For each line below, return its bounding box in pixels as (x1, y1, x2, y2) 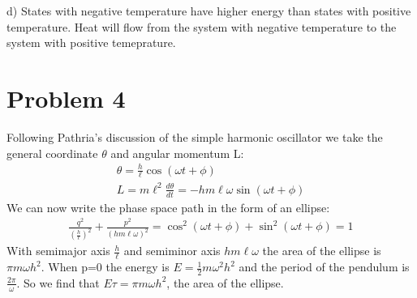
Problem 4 (6, 81, 126, 114)
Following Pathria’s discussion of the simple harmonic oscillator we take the (6, 128, 383, 145)
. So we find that (16, 274, 100, 291)
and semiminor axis (123, 242, 221, 259)
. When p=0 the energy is (41, 258, 170, 275)
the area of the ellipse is (262, 242, 381, 259)
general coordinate (6, 144, 98, 161)
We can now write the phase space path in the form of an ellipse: (6, 198, 330, 215)
